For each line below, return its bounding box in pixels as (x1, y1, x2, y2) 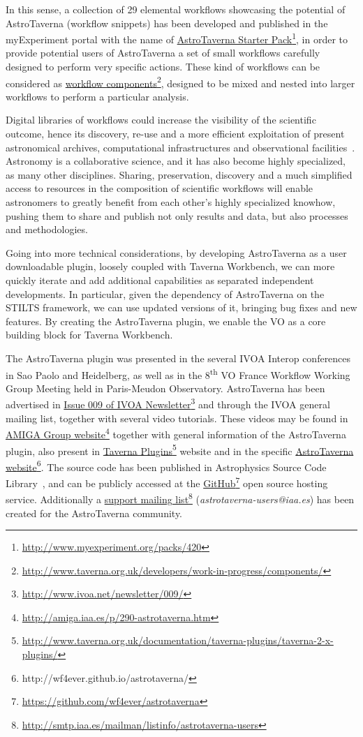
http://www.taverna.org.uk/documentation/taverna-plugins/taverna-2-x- (22, 633, 334, 648)
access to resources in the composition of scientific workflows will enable (6, 181, 313, 195)
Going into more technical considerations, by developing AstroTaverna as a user (6, 245, 347, 260)
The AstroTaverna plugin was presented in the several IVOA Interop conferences (6, 350, 351, 365)
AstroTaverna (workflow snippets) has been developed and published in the (6, 15, 328, 30)
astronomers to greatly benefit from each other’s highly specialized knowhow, (6, 195, 336, 209)
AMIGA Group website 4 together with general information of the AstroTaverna (6, 425, 346, 441)
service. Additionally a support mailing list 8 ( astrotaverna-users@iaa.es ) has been (6, 490, 355, 506)
